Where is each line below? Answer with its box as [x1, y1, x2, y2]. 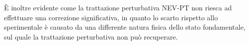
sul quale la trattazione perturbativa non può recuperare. [4, 31, 178, 42]
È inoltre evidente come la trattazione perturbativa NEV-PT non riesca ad [4, 2, 232, 12]
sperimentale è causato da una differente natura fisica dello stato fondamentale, [4, 22, 246, 32]
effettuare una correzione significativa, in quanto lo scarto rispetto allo [4, 12, 218, 22]
